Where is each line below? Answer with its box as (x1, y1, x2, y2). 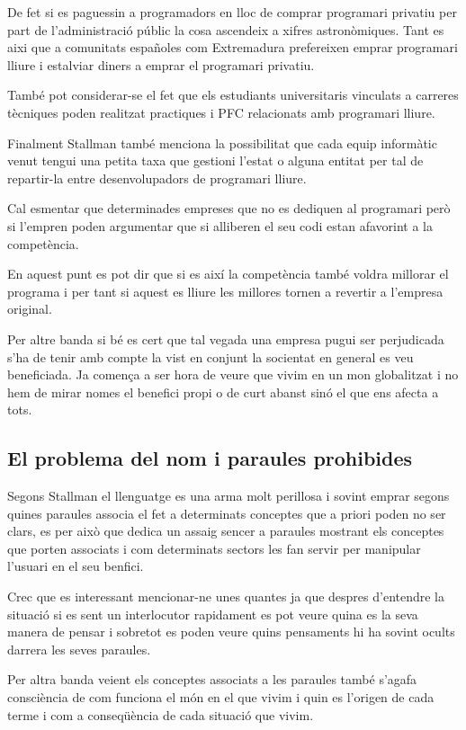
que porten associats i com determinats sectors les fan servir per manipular (7, 539, 421, 557)
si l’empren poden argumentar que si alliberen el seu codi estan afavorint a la (7, 216, 434, 235)
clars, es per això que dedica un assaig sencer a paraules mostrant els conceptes (7, 521, 444, 540)
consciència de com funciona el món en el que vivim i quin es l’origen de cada (7, 688, 435, 707)
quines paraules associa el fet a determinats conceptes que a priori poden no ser (7, 503, 446, 522)
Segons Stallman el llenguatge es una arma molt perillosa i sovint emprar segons (7, 486, 450, 505)
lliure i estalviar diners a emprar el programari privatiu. (7, 55, 315, 74)
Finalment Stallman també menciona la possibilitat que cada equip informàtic (7, 133, 437, 152)
